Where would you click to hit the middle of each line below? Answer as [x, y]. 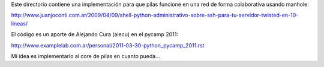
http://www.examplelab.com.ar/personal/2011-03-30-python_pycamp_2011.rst [108, 45]
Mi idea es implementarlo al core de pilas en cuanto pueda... [85, 56]
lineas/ [19, 23]
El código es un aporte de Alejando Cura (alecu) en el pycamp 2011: [94, 34]
